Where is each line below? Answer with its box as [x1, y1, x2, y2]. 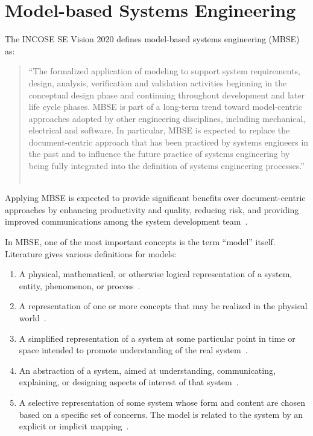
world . [19, 312, 46, 324]
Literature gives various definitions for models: [5, 247, 177, 260]
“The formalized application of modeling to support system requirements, [28, 65, 300, 77]
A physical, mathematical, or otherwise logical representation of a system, [19, 268, 292, 280]
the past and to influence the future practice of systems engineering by [28, 147, 290, 160]
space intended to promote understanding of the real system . [19, 344, 248, 356]
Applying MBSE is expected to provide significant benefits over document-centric [5, 191, 306, 204]
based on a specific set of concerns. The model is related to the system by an [19, 408, 303, 420]
